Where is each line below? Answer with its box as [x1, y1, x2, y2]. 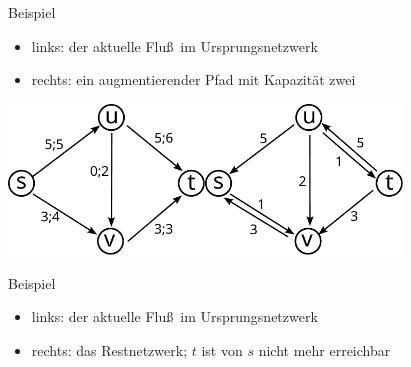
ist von [201, 339, 243, 360]
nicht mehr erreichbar [258, 339, 391, 360]
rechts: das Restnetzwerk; [31, 339, 188, 360]
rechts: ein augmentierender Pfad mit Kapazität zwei [31, 69, 356, 90]
